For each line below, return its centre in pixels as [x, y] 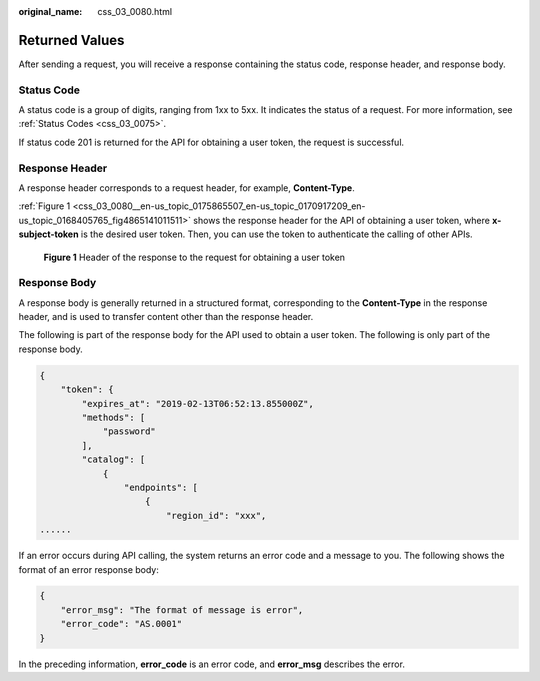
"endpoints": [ [161, 487]
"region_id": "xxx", [216, 515]
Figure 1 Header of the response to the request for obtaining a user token [194, 257]
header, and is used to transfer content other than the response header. [166, 317]
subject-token [48, 234]
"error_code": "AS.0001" [121, 624]
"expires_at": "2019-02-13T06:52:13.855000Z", [197, 403]
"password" [129, 431]
